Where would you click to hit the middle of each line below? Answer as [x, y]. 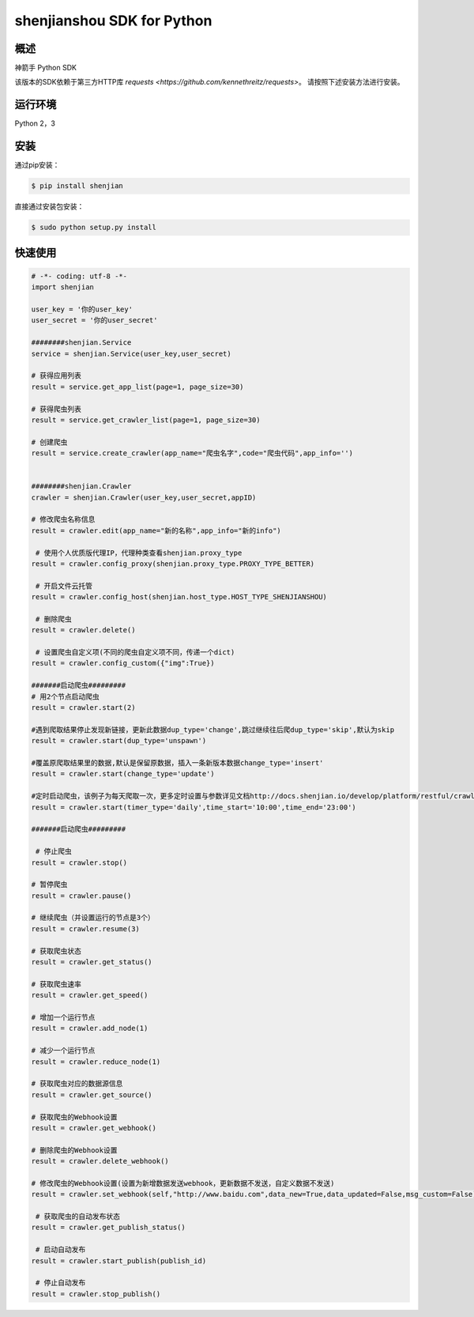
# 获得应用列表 [56, 376]
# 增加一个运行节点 [63, 1017]
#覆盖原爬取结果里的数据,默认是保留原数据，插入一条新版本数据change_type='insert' [177, 763]
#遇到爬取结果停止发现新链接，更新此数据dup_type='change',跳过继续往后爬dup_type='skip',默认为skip [213, 730]
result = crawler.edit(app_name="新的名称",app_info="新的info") [156, 530]
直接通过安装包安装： [49, 206]
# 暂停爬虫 [49, 885]
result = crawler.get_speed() [90, 995]
